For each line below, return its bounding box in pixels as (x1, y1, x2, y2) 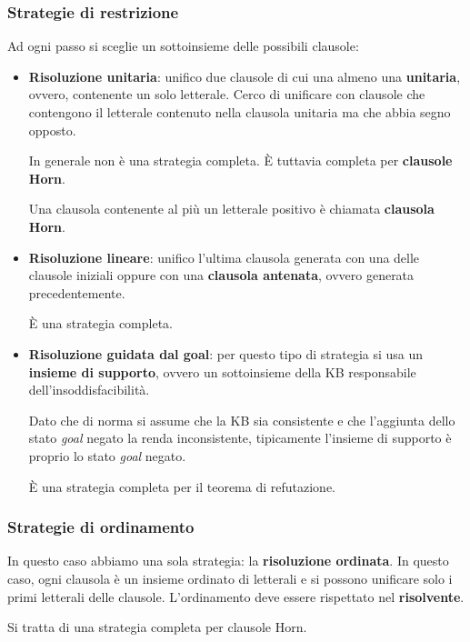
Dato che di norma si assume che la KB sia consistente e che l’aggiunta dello (28, 410, 455, 429)
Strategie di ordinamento (7, 516, 195, 538)
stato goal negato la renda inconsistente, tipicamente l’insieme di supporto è (28, 428, 452, 447)
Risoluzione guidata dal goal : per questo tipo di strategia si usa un (28, 344, 424, 363)
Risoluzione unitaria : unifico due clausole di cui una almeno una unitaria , (28, 66, 461, 85)
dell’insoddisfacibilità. (28, 380, 150, 399)
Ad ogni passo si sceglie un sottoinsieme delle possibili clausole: (7, 36, 359, 55)
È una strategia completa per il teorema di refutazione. (28, 476, 335, 496)
